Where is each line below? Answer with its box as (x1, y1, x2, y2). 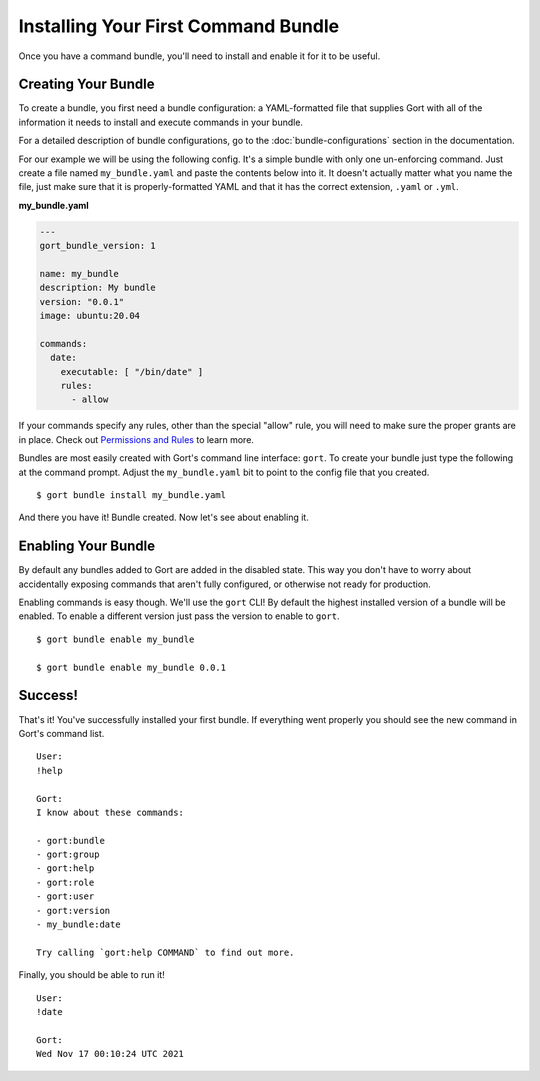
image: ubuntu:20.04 (39, 310, 140, 322)
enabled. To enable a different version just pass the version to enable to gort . (18, 610, 340, 622)
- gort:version (36, 905, 111, 916)
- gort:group (36, 849, 100, 860)
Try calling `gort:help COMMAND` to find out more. (36, 946, 295, 958)
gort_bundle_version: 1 (39, 240, 157, 252)
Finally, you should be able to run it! (18, 969, 165, 981)
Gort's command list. (18, 727, 105, 739)
